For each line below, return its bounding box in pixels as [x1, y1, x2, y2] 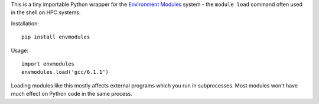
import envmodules [21, 60, 75, 67]
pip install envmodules [21, 34, 90, 41]
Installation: [11, 19, 40, 27]
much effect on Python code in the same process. [11, 90, 133, 97]
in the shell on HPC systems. [11, 9, 81, 16]
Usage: [11, 47, 29, 54]
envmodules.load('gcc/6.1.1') [21, 69, 109, 76]
